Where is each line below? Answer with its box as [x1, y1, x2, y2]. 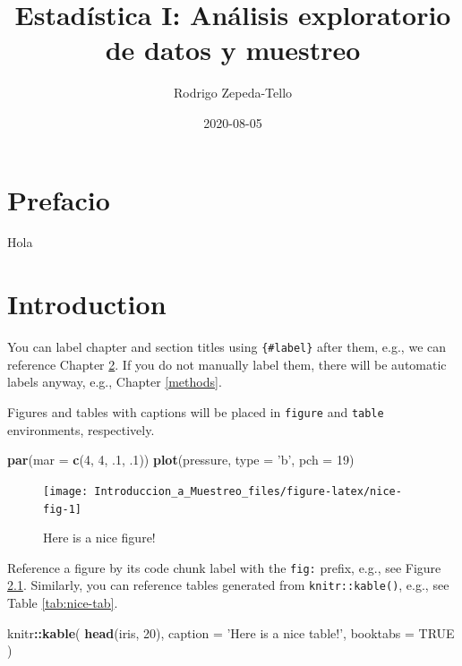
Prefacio [7, 181, 110, 218]
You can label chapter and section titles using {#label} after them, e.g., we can [7, 337, 447, 356]
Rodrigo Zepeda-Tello [173, 83, 293, 102]
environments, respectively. [7, 420, 155, 439]
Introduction [7, 286, 167, 322]
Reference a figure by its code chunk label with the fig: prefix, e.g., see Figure [7, 558, 441, 576]
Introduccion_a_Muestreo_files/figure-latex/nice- [94, 484, 402, 498]
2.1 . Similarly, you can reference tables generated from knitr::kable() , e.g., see [7, 576, 449, 594]
